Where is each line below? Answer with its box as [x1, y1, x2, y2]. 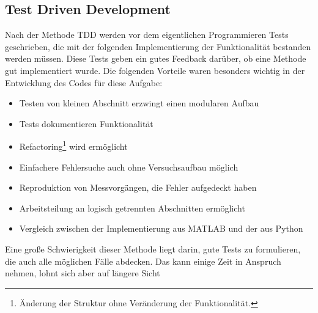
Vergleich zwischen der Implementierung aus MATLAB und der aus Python [19, 222, 303, 235]
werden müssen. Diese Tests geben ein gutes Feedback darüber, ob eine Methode [5, 52, 306, 65]
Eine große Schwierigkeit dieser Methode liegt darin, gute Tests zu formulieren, [5, 242, 301, 255]
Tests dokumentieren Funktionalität [19, 117, 153, 130]
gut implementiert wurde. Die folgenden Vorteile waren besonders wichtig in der [5, 64, 305, 76]
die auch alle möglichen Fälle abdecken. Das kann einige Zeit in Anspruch [5, 254, 281, 267]
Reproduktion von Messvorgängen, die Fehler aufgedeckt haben [19, 181, 257, 194]
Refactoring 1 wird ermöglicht [19, 138, 128, 153]
